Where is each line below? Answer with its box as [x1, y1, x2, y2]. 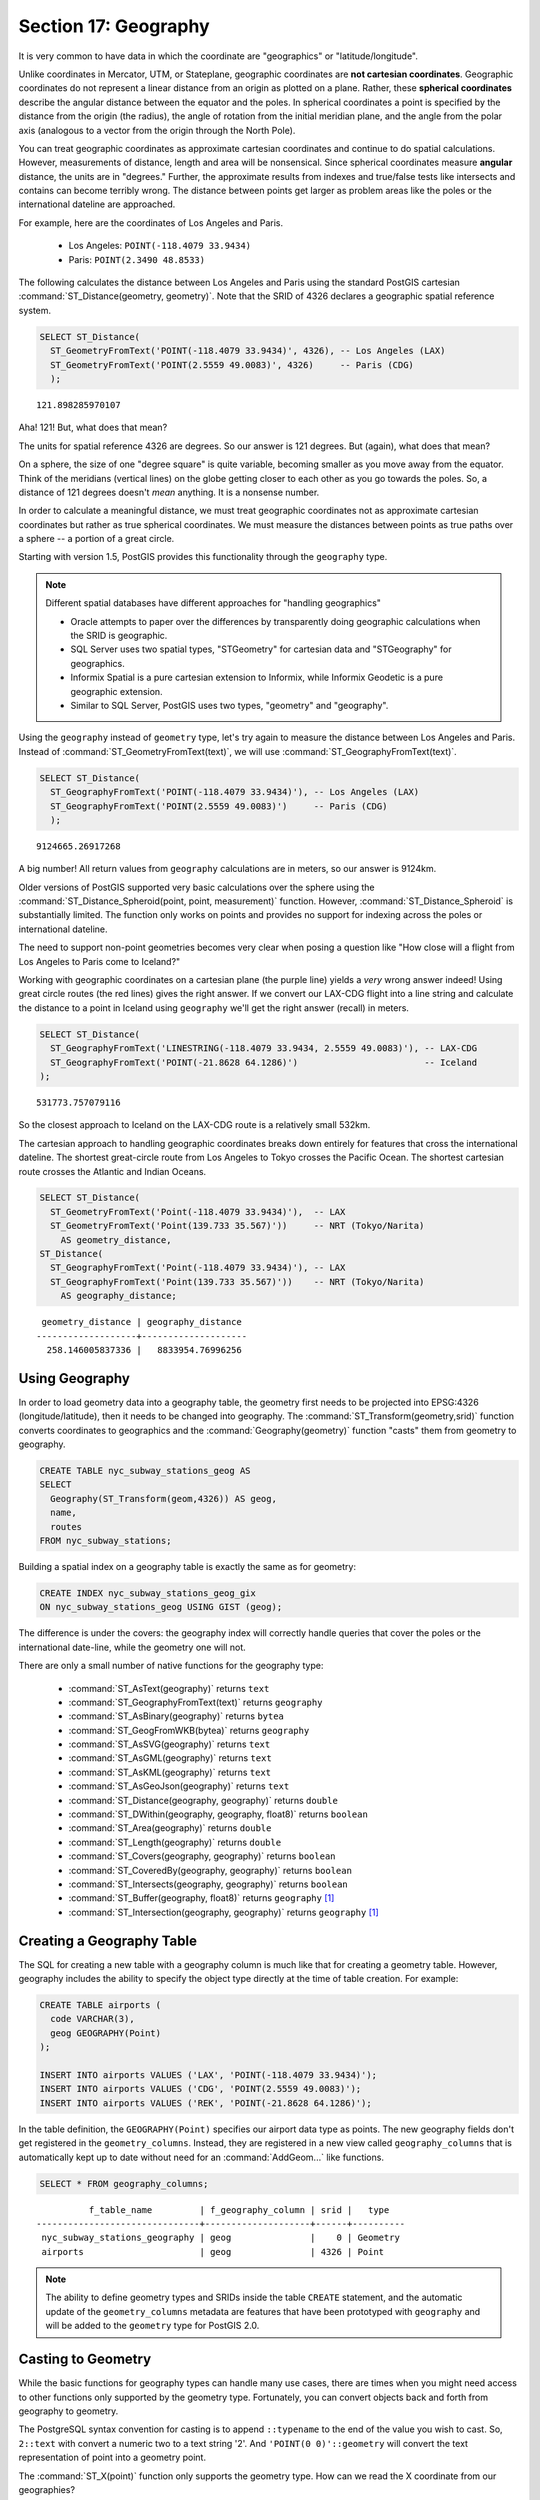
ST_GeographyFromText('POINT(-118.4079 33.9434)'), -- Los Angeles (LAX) [50, 786, 420, 798]
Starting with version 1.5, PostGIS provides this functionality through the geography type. [18, 551, 388, 563]
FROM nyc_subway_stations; [39, 1535, 172, 1546]
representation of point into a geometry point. [18, 2451, 207, 2464]
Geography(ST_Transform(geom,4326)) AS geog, [50, 1493, 277, 1504]
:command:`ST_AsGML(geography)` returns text [68, 1752, 272, 1764]
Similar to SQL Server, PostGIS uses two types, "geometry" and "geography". [70, 699, 389, 711]
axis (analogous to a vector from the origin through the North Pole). [18, 124, 296, 136]
